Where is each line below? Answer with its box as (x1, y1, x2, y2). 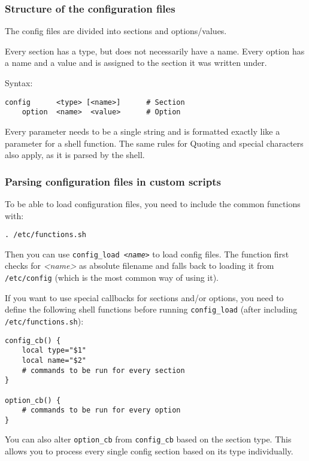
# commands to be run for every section (22, 366, 185, 375)
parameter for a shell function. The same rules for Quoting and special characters (5, 137, 304, 149)
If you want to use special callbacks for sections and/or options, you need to (5, 291, 284, 304)
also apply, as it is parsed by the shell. (5, 148, 145, 161)
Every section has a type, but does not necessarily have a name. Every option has (5, 44, 305, 57)
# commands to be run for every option (22, 406, 181, 415)
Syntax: (5, 77, 33, 89)
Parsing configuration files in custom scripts (5, 174, 221, 189)
